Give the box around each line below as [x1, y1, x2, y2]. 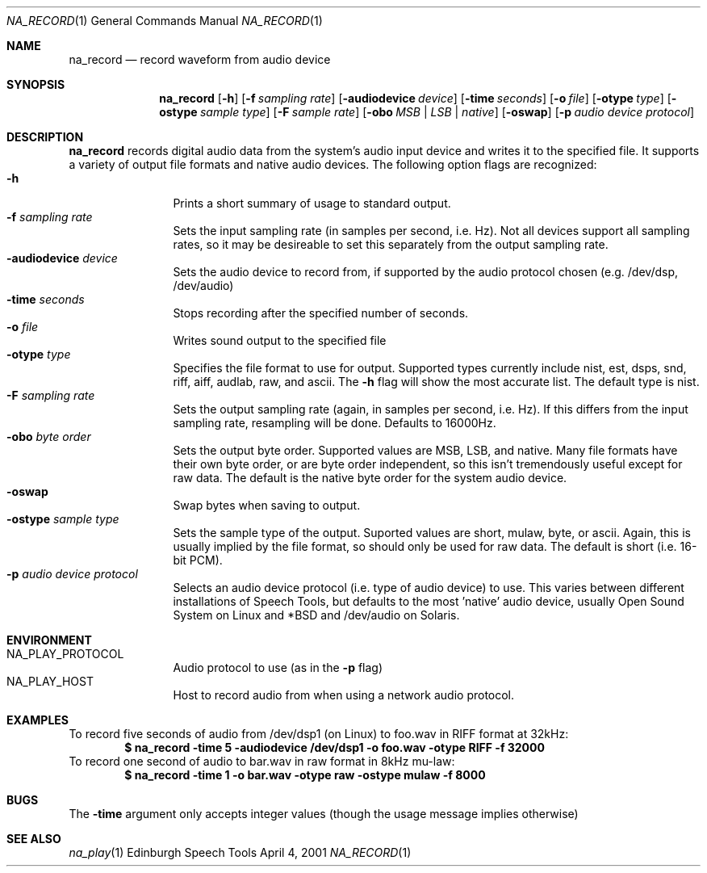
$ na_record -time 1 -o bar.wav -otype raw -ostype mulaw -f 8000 [124, 768, 486, 782]
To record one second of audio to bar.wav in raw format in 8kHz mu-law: [69, 754, 455, 768]
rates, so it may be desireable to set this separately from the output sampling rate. [173, 237, 609, 251]
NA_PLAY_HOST [6, 674, 94, 688]
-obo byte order [6, 430, 91, 443]
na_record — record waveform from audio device [69, 52, 331, 66]
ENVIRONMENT [6, 633, 92, 647]
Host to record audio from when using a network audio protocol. [173, 688, 515, 702]
